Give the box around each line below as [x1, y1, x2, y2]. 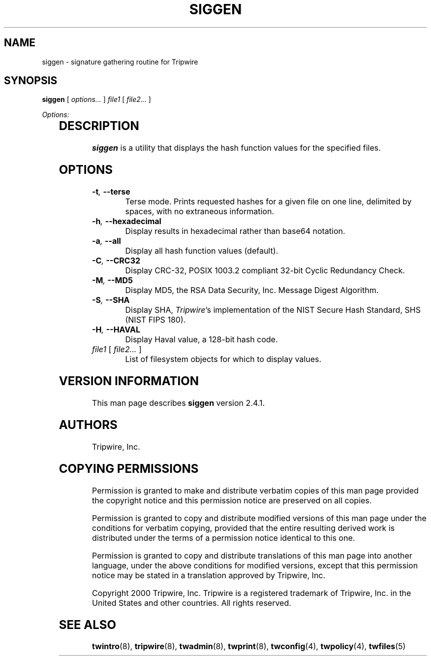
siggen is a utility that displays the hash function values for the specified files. [92, 143, 381, 153]
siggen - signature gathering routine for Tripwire [42, 57, 198, 66]
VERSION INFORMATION [59, 374, 199, 389]
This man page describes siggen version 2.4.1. [92, 397, 265, 408]
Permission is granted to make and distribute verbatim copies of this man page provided [92, 485, 419, 495]
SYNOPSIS [4, 74, 58, 87]
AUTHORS [59, 417, 118, 432]
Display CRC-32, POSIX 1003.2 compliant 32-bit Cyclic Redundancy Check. [125, 265, 405, 276]
